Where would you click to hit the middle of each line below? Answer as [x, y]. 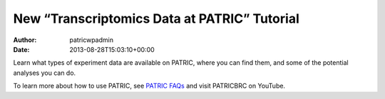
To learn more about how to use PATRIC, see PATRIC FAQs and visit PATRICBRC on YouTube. [149, 86]
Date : [21, 49]
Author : [25, 40]
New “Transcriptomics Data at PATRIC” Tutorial [156, 19]
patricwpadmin [92, 40]
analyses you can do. [45, 73]
